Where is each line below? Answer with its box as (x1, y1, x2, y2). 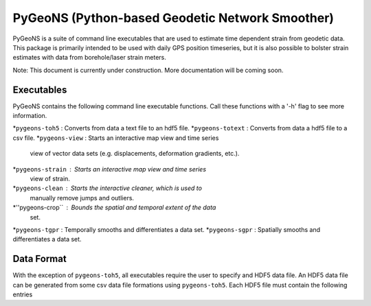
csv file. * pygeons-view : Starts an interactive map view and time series (12, 134, 219, 142)
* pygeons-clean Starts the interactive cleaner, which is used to (12, 184, 203, 192)
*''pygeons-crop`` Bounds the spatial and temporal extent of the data (12, 203, 216, 212)
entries (12, 290, 33, 298)
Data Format (12, 253, 67, 265)
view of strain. (30, 174, 70, 183)
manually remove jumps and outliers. (30, 193, 134, 202)
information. (12, 112, 47, 120)
